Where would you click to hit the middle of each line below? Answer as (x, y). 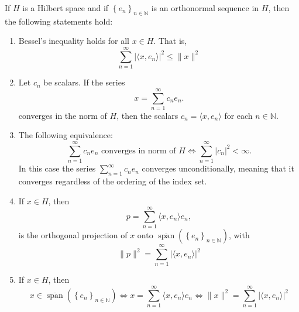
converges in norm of (138, 151)
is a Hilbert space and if (66, 8)
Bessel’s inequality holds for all (74, 41)
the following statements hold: (59, 21)
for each (238, 115)
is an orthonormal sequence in (205, 8)
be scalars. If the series (84, 82)
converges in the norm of (63, 115)
